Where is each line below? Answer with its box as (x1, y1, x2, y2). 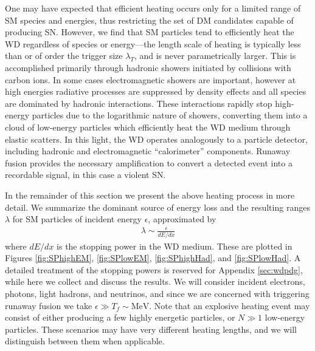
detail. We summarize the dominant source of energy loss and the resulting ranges (5, 200, 310, 213)
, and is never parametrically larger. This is (134, 49, 296, 62)
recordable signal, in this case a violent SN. (5, 168, 166, 181)
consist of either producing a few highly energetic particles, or (5, 311, 235, 324)
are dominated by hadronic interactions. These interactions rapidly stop (5, 97, 272, 109)
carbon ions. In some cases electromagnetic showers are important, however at (5, 73, 296, 86)
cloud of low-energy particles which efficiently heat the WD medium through (5, 120, 291, 133)
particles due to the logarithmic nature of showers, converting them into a (32, 109, 308, 121)
